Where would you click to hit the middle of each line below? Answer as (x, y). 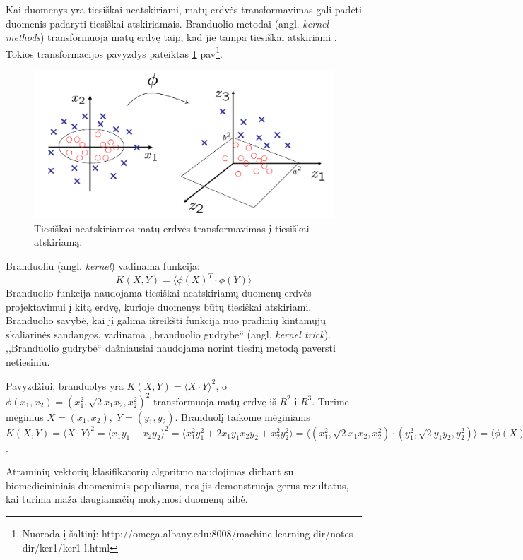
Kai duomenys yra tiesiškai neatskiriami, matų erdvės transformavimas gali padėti (184, 9)
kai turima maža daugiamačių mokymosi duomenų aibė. (127, 499)
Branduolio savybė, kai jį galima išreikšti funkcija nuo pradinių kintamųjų (166, 320)
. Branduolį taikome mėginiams (242, 416)
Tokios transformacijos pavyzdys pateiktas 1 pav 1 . (114, 52)
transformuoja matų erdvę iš (215, 401)
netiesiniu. (28, 361)
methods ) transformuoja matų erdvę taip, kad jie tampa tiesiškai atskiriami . (171, 37)
